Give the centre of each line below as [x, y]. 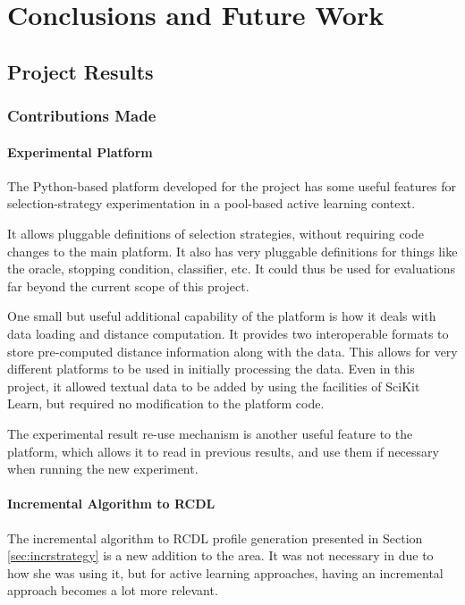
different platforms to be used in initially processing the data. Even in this [211, 369]
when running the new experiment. [103, 469]
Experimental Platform [80, 151]
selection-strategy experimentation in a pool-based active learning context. [211, 203]
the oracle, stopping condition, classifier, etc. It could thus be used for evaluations [232, 269]
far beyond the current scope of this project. [128, 286]
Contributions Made [82, 116]
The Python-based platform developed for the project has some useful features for [232, 185]
